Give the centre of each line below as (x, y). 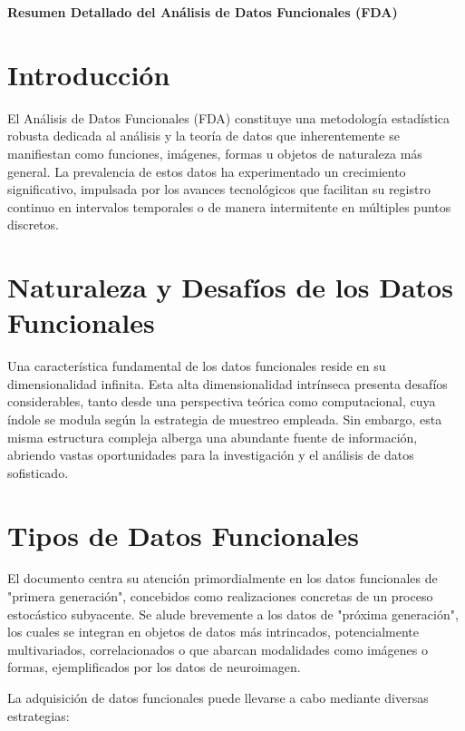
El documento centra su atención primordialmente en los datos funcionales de (223, 578)
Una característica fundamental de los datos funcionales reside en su (197, 366)
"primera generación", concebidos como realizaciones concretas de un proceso (220, 596)
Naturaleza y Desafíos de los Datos (230, 287)
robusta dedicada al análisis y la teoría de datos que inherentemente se (203, 136)
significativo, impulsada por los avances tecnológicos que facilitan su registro (219, 189)
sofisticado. (38, 472)
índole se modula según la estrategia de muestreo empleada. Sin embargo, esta (225, 419)
